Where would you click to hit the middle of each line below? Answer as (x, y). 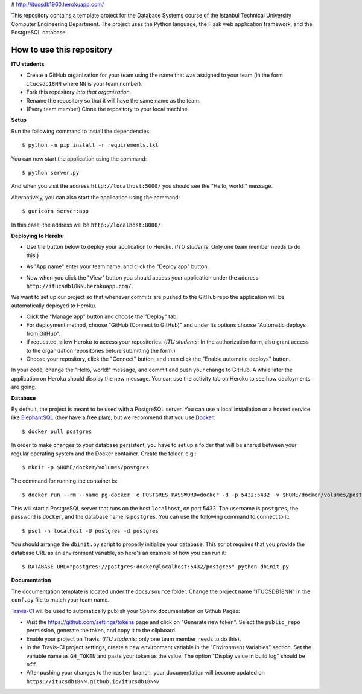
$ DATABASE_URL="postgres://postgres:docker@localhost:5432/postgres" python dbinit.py (156, 567)
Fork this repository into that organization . (79, 92)
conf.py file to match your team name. (60, 600)
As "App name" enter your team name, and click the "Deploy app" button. (118, 266)
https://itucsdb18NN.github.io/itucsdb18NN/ (93, 681)
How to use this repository (62, 49)
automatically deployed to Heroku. (54, 306)
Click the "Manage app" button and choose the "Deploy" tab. (102, 316)
